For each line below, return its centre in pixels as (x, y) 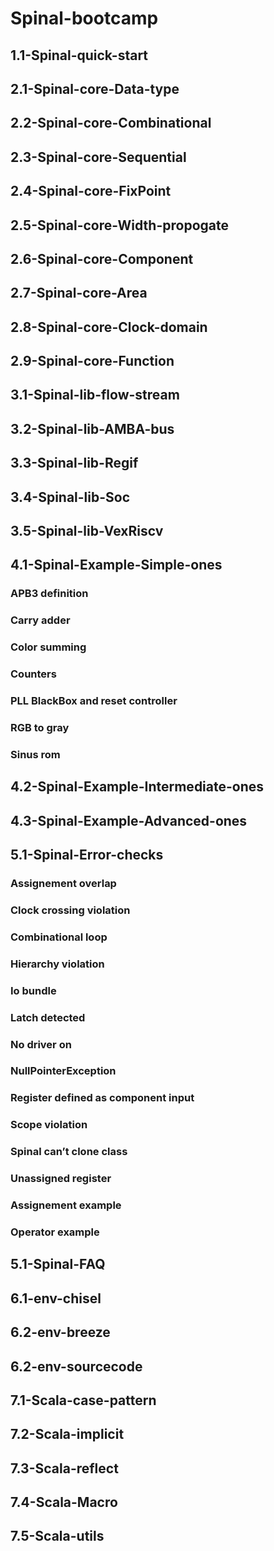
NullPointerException (63, 1071)
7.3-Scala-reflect (64, 1468)
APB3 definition (49, 594)
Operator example (55, 1232)
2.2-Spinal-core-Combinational (111, 123)
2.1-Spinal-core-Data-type (95, 88)
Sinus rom (35, 754)
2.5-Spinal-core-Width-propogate (119, 225)
